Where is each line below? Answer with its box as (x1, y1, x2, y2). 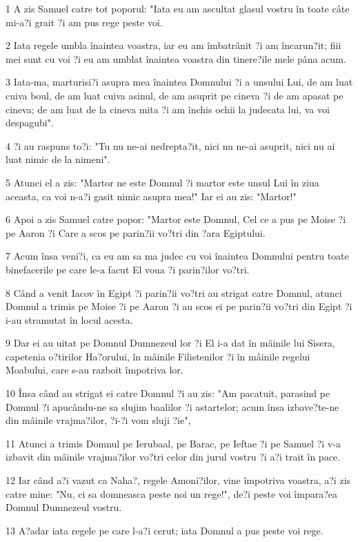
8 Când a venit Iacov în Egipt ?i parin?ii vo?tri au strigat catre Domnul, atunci (6, 285, 342, 300)
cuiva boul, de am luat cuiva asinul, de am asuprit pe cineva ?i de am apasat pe (6, 88, 344, 102)
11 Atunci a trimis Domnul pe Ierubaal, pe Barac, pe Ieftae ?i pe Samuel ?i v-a (6, 436, 341, 450)
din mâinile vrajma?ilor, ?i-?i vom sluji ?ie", (6, 413, 191, 427)
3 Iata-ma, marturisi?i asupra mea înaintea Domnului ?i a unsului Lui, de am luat (6, 75, 353, 89)
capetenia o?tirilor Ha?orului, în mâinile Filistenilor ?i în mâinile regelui (6, 349, 310, 363)
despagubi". (6, 115, 54, 130)
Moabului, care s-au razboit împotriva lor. (6, 362, 183, 377)
